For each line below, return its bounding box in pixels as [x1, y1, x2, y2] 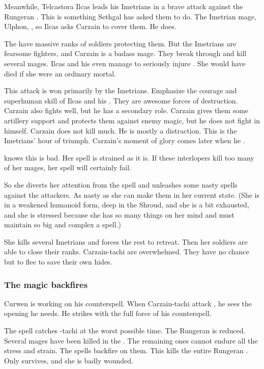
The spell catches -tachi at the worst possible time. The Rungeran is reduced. [4, 325, 246, 336]
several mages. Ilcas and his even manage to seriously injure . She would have [4, 58, 246, 68]
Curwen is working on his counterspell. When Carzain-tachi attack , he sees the [4, 298, 252, 308]
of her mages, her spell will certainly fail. [4, 162, 131, 173]
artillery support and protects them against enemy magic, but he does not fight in [4, 115, 260, 125]
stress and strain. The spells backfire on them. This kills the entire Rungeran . [4, 345, 248, 356]
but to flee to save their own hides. [4, 256, 112, 267]
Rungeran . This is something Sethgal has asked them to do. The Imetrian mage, [4, 11, 257, 21]
